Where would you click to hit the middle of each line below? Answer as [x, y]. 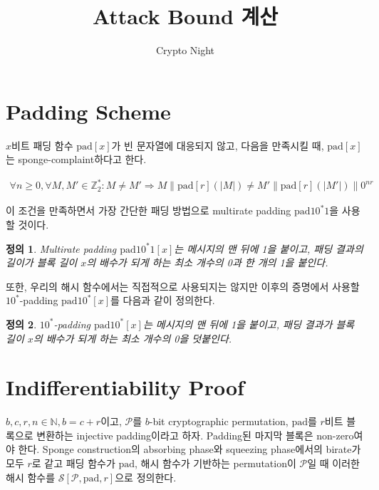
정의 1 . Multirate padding [61, 248]
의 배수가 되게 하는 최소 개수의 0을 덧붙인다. [133, 338]
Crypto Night [185, 50]
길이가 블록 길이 [42, 262]
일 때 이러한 [333, 463]
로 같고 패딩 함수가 [73, 463]
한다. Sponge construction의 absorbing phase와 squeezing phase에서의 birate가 [189, 449]
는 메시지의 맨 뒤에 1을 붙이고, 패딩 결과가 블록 [249, 324]
